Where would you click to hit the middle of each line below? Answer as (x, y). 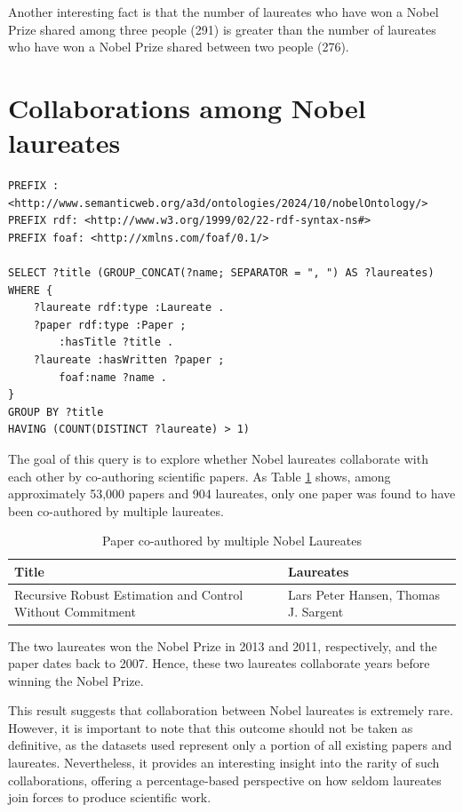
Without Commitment (75, 612)
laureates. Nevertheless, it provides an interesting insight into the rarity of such (224, 763)
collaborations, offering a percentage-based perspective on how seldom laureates (225, 780)
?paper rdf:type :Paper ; (110, 325)
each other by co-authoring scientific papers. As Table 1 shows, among (200, 476)
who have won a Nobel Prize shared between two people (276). (179, 47)
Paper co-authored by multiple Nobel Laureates (232, 541)
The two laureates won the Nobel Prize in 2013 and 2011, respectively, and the (223, 645)
